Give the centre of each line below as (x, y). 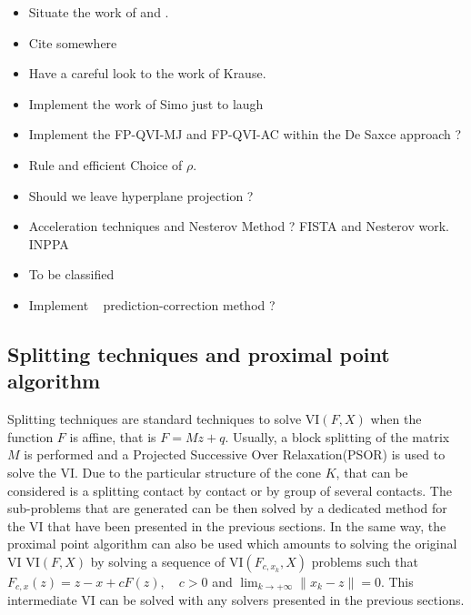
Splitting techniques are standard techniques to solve (155, 419)
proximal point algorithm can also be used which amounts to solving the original (232, 544)
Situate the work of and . (99, 12)
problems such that (365, 561)
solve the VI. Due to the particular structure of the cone (165, 472)
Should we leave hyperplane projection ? (141, 195)
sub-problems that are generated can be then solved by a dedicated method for (227, 508)
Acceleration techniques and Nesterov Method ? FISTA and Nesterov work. (239, 226)
